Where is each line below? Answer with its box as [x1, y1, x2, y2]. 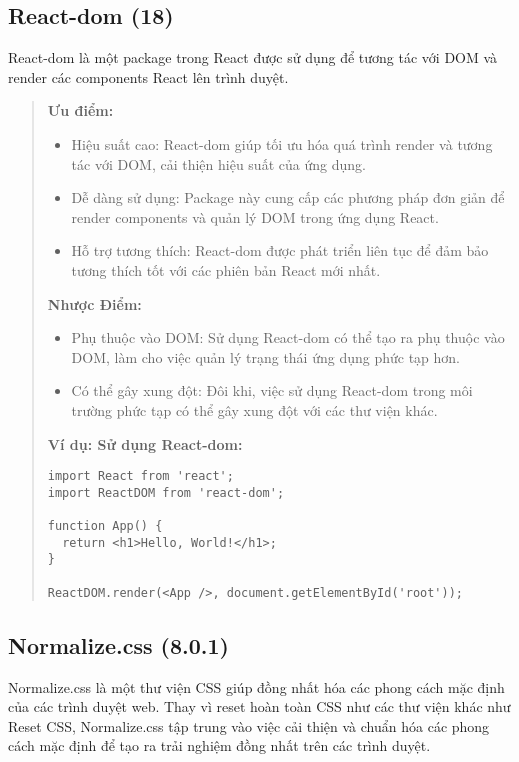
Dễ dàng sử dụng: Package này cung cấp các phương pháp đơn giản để [71, 187, 505, 208]
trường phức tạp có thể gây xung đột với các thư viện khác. [71, 399, 438, 420]
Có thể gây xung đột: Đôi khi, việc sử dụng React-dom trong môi [71, 380, 473, 401]
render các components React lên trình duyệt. [8, 66, 289, 87]
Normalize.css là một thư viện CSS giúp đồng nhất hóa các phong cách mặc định [8, 676, 505, 697]
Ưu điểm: [47, 100, 114, 121]
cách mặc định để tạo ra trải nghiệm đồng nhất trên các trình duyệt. [8, 735, 431, 756]
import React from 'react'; [47, 469, 234, 484]
